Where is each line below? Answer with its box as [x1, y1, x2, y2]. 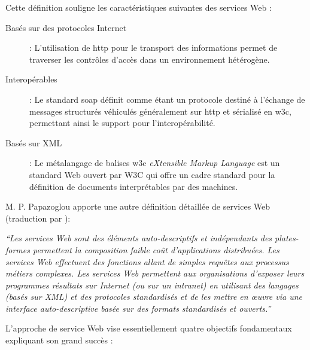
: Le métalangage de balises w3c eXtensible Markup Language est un [29, 156, 280, 169]
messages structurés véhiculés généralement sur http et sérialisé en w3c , [29, 105, 291, 117]
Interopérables [5, 73, 57, 85]
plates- [275, 232, 299, 244]
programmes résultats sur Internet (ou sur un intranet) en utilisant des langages [5, 278, 299, 291]
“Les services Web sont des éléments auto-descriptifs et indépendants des [5, 232, 272, 244]
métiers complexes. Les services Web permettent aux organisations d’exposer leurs [5, 267, 305, 280]
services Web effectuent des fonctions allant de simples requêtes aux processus [5, 255, 289, 268]
